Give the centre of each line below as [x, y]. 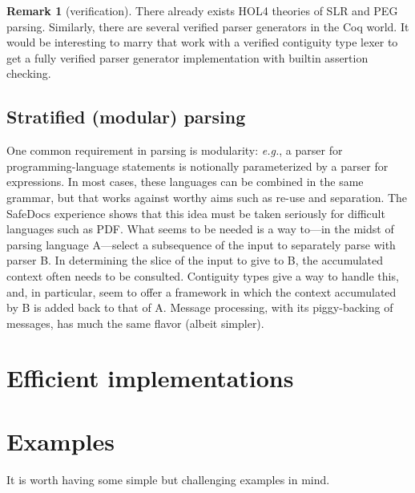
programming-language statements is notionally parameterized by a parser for [197, 166]
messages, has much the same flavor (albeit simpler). [135, 323]
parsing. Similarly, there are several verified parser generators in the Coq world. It [208, 26]
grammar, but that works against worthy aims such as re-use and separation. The [207, 197]
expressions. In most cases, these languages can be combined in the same [185, 182]
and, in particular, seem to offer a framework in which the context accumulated [201, 291]
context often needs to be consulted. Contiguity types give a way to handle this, [203, 275]
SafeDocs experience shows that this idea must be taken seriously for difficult [196, 213]
